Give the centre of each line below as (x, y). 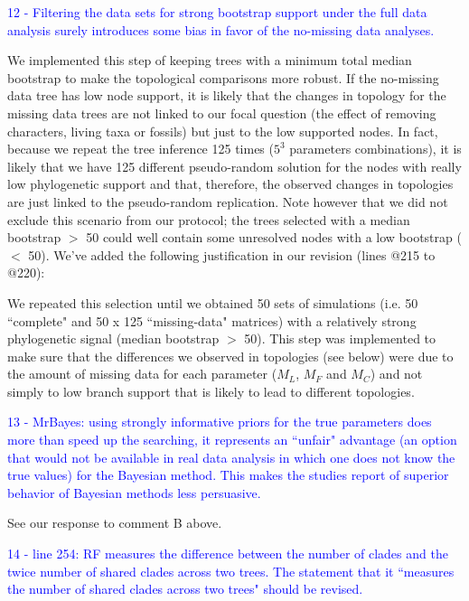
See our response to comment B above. (115, 523)
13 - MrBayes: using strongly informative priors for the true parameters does (220, 422)
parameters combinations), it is (375, 149)
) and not (396, 374)
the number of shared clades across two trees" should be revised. (185, 589)
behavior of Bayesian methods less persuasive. (134, 492)
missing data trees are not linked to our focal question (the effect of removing (222, 113)
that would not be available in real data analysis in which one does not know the (231, 457)
